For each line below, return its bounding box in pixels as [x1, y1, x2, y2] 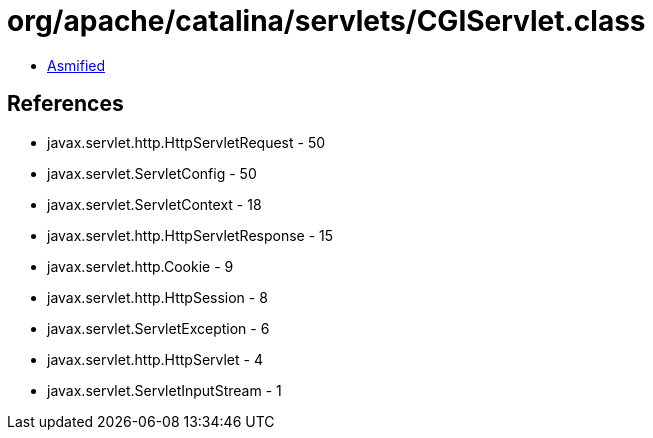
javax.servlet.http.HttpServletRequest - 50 [47, 133, 326, 151]
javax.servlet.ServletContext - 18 [47, 195, 262, 213]
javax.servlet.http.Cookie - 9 [47, 257, 234, 275]
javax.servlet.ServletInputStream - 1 [47, 381, 282, 399]
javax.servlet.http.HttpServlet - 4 [47, 350, 263, 368]
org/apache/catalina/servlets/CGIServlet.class [7, 4, 646, 38]
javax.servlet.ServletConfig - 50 [47, 164, 257, 182]
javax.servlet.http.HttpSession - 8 [47, 288, 268, 306]
